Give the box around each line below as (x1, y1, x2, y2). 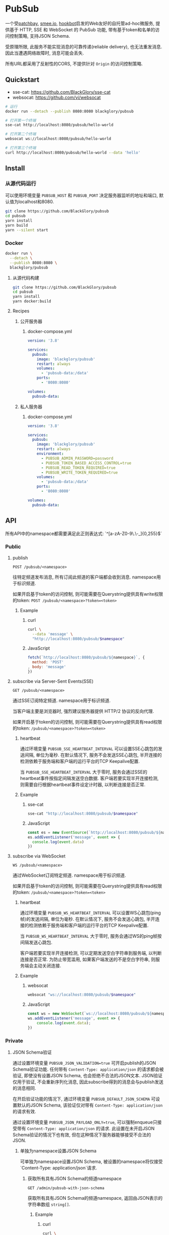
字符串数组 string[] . (27, 1201, 70, 1207)
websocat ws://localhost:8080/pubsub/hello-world (5, 137, 112, 142)
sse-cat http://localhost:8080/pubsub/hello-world (5, 122, 114, 127)
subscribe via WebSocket (12, 853, 66, 859)
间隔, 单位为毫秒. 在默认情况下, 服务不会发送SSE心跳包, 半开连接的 (24, 752, 162, 758)
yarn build (5, 223, 28, 228)
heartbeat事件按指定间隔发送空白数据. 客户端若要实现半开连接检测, (20, 775, 159, 781)
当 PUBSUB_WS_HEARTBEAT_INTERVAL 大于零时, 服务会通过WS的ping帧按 (20, 933, 162, 939)
